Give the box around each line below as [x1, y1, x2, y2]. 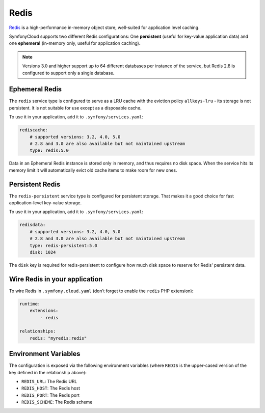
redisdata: [19, 222, 46, 228]
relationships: [19, 329, 56, 334]
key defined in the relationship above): [9, 369, 87, 375]
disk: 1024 [29, 249, 56, 255]
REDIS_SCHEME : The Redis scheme [21, 399, 93, 405]
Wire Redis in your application [9, 275, 103, 283]
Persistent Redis [9, 180, 61, 189]
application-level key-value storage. [9, 200, 82, 206]
